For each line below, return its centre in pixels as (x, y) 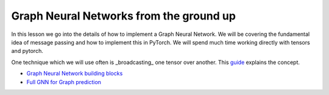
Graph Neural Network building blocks (75, 74)
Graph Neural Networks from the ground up (123, 16)
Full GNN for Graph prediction (64, 82)
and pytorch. (27, 51)
